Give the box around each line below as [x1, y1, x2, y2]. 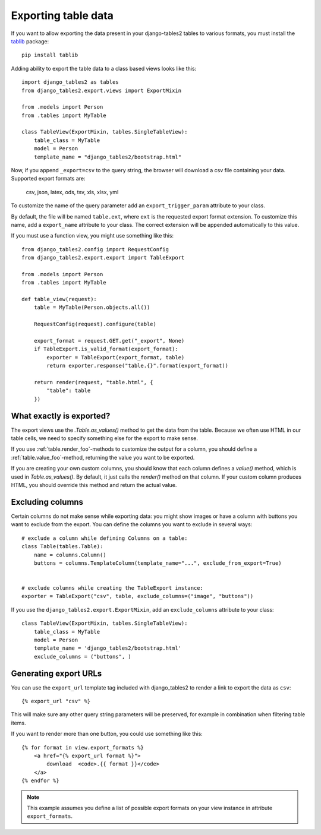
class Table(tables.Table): [21, 543, 103, 550]
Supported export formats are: [11, 175, 86, 182]
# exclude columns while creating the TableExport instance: [21, 585, 203, 592]
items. [11, 719, 26, 726]
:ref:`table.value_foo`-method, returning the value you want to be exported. [11, 454, 195, 461]
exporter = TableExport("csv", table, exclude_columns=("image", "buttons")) [21, 593, 254, 600]
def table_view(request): [21, 296, 97, 303]
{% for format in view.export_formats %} [21, 744, 144, 751]
